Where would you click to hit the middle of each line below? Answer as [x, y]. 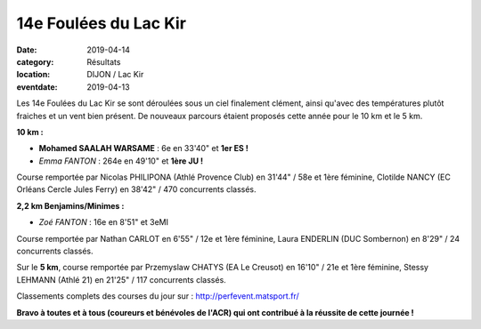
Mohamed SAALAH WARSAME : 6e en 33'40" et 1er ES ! [143, 148]
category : [35, 61]
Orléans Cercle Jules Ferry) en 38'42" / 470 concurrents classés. [137, 189]
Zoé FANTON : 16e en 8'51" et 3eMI [104, 222]
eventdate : [37, 87]
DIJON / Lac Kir [115, 75]
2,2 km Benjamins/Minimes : [70, 205]
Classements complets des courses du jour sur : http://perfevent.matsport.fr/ [158, 296]
